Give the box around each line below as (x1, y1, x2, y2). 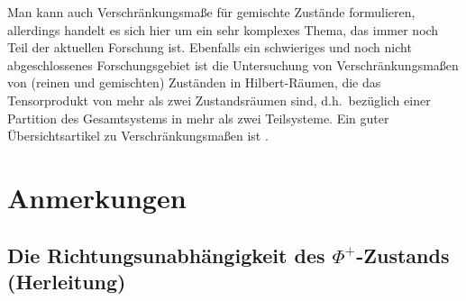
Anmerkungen (7, 178, 187, 215)
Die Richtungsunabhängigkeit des (7, 241, 325, 269)
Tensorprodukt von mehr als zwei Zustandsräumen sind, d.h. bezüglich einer (7, 90, 431, 109)
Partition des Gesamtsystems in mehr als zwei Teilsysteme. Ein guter (7, 108, 389, 127)
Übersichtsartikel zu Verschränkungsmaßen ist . (7, 126, 269, 145)
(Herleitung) (7, 267, 126, 295)
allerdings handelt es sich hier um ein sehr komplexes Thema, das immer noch (7, 20, 439, 39)
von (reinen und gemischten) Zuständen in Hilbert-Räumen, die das (7, 73, 381, 92)
